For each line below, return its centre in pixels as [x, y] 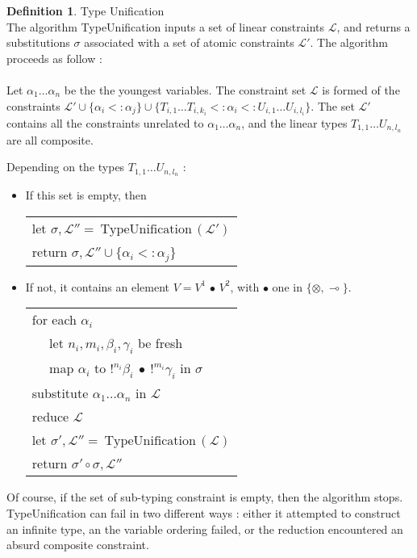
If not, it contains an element [97, 286]
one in [287, 286]
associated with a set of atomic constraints [189, 42]
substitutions [38, 42]
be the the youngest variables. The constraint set [185, 89]
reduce [50, 417]
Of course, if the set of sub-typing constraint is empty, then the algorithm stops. [205, 497]
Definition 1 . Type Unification [85, 10]
